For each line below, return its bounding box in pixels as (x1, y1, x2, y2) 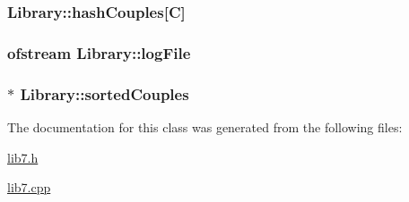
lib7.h (7, 147, 39, 166)
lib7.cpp (7, 178, 51, 197)
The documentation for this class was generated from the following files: (7, 117, 403, 136)
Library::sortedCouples (20, 82, 189, 105)
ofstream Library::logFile (7, 41, 191, 63)
